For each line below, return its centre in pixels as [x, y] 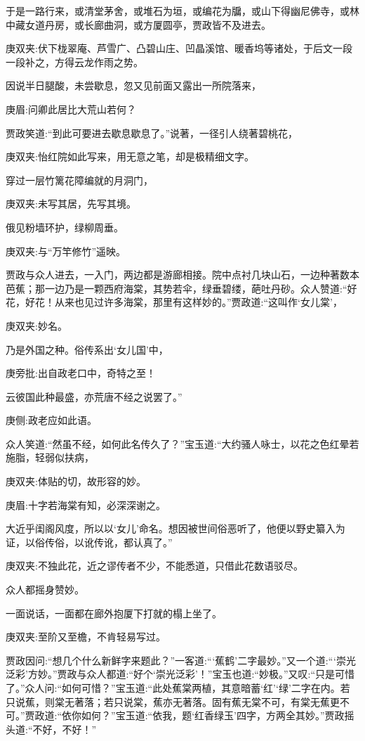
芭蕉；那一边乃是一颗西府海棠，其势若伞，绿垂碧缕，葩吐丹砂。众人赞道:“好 [181, 288]
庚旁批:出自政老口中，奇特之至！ [81, 373]
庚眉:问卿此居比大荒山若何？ [71, 109]
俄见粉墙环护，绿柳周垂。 [65, 227]
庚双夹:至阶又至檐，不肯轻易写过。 [86, 637]
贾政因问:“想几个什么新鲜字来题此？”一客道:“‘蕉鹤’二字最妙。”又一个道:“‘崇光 [181, 660]
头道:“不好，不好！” [51, 729]
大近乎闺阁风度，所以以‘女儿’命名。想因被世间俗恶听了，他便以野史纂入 [171, 528]
